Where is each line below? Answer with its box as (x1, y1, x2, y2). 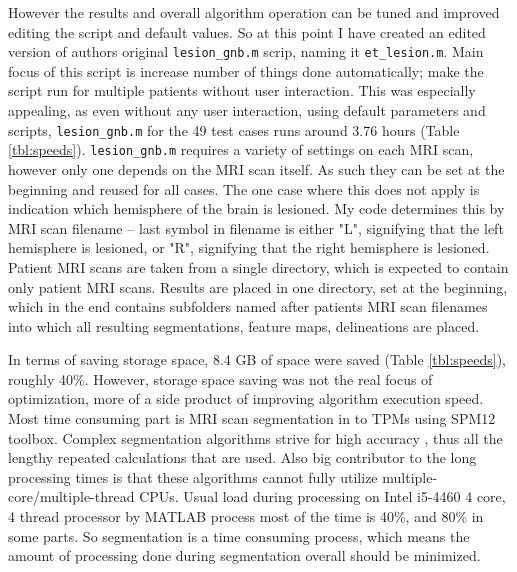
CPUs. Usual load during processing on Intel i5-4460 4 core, (139, 486, 506, 507)
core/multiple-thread (8, 486, 135, 507)
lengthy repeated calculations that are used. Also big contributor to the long (8, 447, 477, 468)
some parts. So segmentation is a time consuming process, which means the (8, 525, 470, 546)
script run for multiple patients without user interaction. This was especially (8, 80, 476, 101)
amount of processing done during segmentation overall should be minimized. (8, 545, 481, 566)
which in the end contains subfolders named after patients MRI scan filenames (8, 296, 488, 317)
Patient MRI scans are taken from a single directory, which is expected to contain (8, 256, 509, 277)
